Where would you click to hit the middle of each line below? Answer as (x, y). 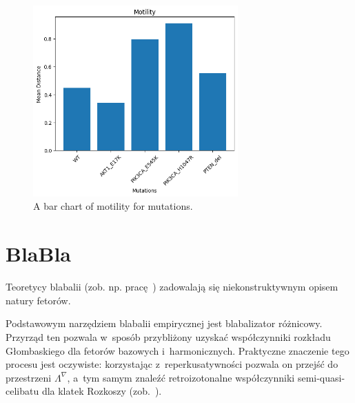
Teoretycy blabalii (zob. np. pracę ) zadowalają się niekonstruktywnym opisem (172, 287)
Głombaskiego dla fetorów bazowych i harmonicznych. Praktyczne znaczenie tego (177, 350)
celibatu (22, 391)
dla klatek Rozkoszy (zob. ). (102, 391)
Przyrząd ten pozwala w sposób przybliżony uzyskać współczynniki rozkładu (168, 336)
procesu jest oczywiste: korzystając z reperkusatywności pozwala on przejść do (172, 364)
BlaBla (38, 254)
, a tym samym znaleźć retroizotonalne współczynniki (181, 377)
